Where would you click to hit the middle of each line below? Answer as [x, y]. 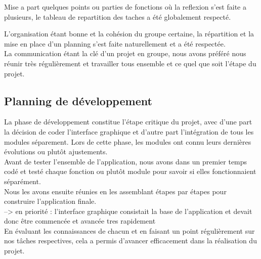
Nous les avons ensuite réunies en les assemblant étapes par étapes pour [115, 191]
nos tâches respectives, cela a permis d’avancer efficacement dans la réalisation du [130, 241]
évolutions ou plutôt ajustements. [56, 152]
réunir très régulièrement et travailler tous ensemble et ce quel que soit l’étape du [130, 63]
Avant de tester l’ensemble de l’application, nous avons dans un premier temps [126, 161]
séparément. [23, 181]
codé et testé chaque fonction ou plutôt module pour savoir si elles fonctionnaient [130, 171]
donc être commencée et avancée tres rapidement [80, 221]
